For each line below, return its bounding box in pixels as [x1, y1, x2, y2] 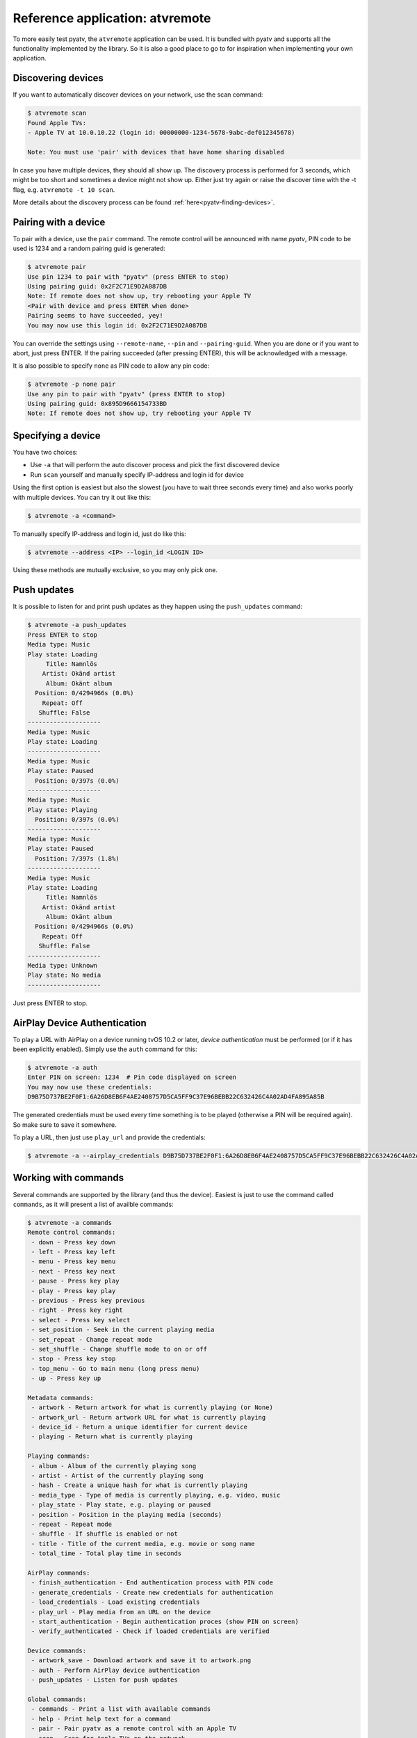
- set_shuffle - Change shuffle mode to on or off [31, 1345, 208, 1353]
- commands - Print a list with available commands [31, 1705, 211, 1713]
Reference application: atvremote [13, 10, 211, 26]
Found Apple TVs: [27, 119, 87, 127]
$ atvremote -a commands [27, 1219, 113, 1226]
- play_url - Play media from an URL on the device [31, 1608, 211, 1616]
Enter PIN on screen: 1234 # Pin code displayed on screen [27, 1073, 237, 1081]
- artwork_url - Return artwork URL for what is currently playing [31, 1413, 266, 1421]
